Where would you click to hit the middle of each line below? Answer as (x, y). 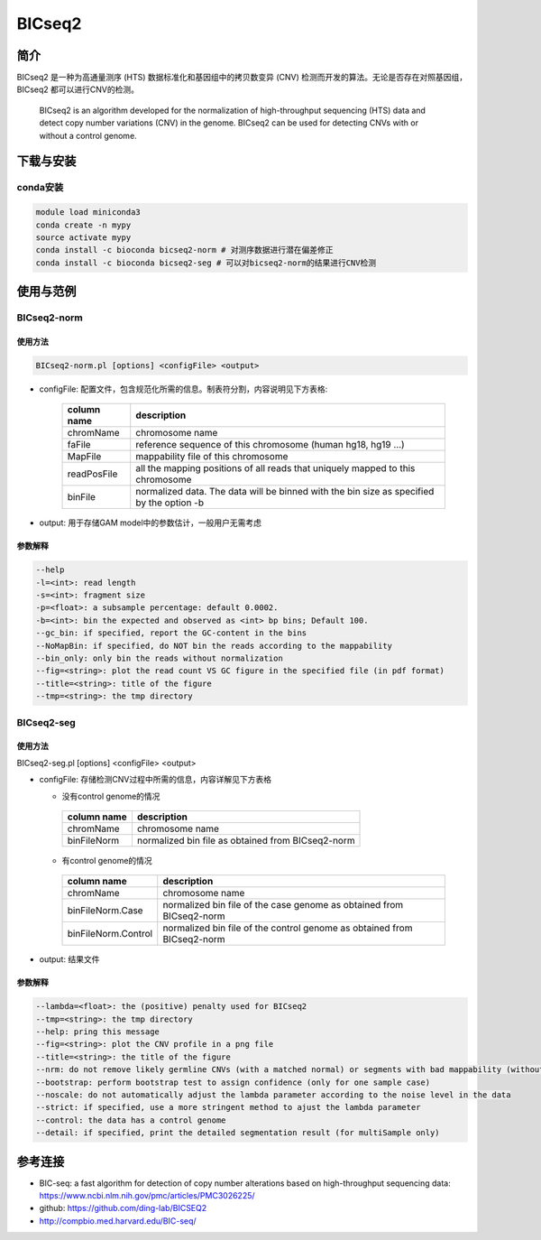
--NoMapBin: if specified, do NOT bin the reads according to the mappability (214, 646)
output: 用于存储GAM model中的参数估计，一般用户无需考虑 (150, 523)
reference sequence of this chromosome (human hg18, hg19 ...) (270, 445)
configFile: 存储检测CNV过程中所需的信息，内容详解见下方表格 (156, 780)
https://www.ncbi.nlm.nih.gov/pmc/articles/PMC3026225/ (147, 1196)
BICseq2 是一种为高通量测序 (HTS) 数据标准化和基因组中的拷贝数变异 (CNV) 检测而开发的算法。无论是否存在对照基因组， (242, 78)
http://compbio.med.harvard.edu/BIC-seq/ (118, 1221)
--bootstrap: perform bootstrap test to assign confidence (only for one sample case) (233, 1082)
